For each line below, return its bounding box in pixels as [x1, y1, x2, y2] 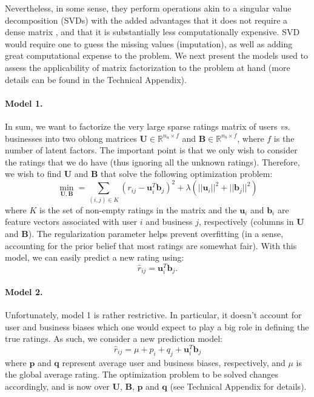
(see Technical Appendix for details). [170, 379, 307, 392]
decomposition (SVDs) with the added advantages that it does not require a [5, 13, 288, 26]
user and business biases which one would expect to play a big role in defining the [5, 320, 309, 333]
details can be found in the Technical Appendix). [5, 73, 187, 85]
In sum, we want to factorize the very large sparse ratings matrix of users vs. [5, 119, 290, 132]
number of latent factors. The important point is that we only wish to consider [5, 144, 298, 156]
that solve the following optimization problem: [101, 167, 273, 180]
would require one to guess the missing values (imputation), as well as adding [5, 37, 293, 50]
